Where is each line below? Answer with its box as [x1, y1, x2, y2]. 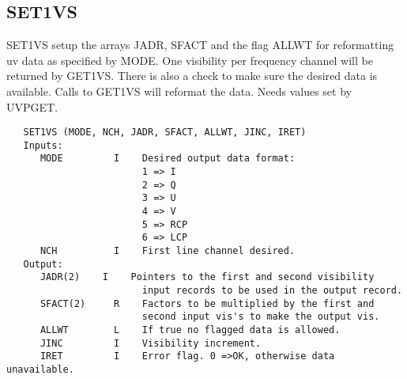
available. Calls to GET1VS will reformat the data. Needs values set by [6, 82, 352, 99]
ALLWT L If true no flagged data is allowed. [40, 324, 341, 336]
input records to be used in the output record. [141, 285, 403, 297]
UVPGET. [6, 98, 58, 115]
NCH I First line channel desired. [40, 245, 296, 257]
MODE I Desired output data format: [40, 153, 296, 165]
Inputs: [23, 139, 63, 151]
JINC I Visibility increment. [40, 337, 262, 349]
